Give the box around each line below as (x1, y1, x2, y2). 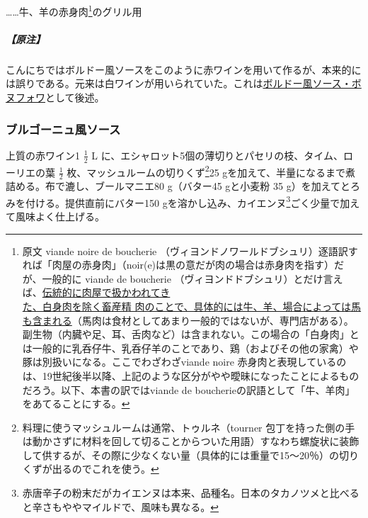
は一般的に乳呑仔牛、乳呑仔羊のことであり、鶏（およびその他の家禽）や (22, 340, 359, 355)
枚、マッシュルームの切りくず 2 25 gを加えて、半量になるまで (67, 162, 345, 179)
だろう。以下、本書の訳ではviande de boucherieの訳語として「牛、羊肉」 (22, 382, 355, 397)
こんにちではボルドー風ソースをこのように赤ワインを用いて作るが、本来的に (6, 62, 362, 77)
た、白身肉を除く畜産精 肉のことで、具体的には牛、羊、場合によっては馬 (22, 298, 362, 313)
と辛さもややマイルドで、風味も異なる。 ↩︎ (22, 499, 219, 514)
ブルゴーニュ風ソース (6, 120, 121, 137)
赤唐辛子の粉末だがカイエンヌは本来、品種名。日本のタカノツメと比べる (22, 485, 360, 500)
